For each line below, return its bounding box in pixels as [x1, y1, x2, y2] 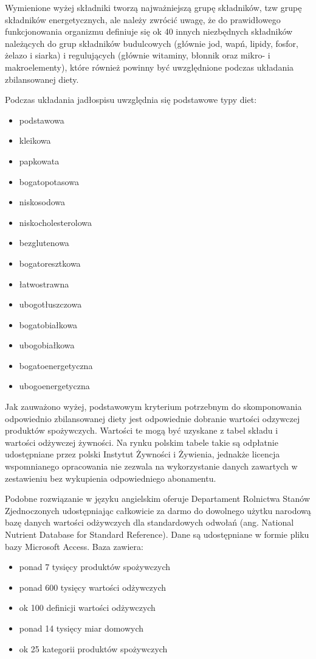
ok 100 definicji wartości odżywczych [19, 601, 156, 614]
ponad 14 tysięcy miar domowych [19, 621, 144, 634]
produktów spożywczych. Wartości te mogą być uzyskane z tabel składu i [5, 424, 278, 437]
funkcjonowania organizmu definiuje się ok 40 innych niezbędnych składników [5, 25, 293, 38]
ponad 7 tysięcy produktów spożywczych [19, 560, 171, 573]
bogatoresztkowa [19, 256, 81, 269]
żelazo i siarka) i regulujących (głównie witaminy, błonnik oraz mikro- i [5, 49, 270, 62]
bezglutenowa [19, 236, 69, 249]
